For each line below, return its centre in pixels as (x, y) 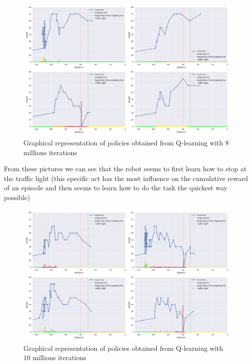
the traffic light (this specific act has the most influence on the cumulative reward (126, 178)
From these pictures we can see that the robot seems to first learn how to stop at (125, 169)
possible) (17, 197)
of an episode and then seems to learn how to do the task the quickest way (116, 188)
